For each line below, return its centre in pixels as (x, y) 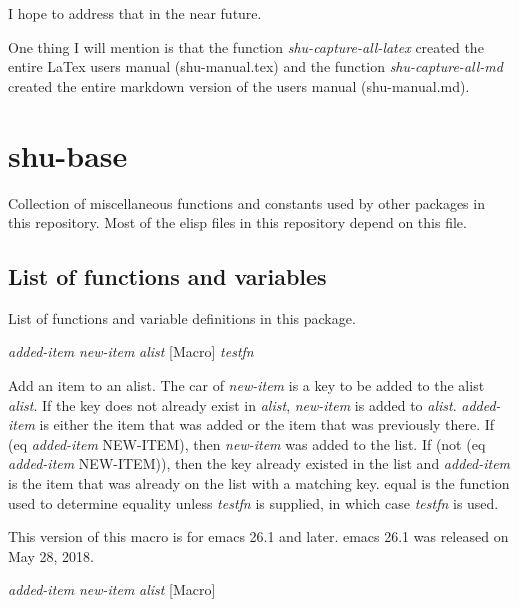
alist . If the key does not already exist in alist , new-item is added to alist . (232, 404)
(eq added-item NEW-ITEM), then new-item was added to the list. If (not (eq (247, 443)
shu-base (68, 154)
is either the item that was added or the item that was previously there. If (267, 424)
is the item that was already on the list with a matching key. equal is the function (259, 483)
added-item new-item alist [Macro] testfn (131, 351)
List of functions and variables (167, 276)
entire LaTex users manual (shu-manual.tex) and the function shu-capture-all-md (255, 66)
